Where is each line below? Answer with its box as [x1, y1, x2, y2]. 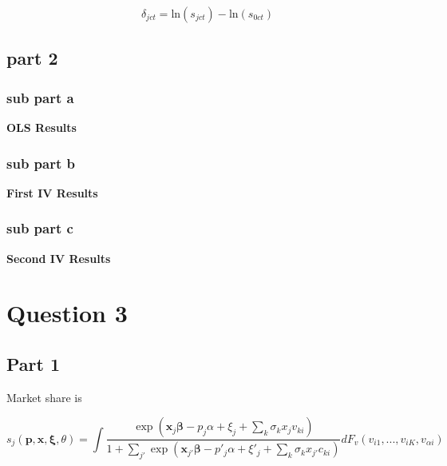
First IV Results [6, 184, 98, 201]
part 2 [6, 46, 58, 70]
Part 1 [6, 351, 61, 376]
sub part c [6, 218, 73, 238]
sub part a [6, 87, 74, 107]
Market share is [6, 388, 82, 405]
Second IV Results [6, 249, 111, 266]
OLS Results [6, 119, 77, 135]
